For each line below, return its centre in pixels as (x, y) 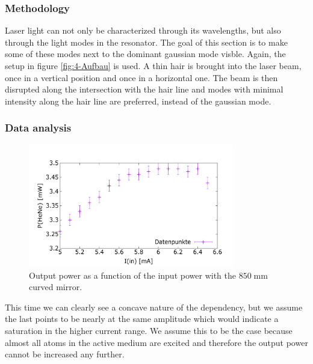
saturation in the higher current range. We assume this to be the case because (149, 330)
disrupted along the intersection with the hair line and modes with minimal (144, 89)
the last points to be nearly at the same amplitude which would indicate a (142, 319)
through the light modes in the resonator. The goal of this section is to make (146, 42)
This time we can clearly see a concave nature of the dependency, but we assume (154, 307)
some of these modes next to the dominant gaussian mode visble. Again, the (145, 54)
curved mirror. (56, 287)
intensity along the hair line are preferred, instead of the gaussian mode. (138, 101)
